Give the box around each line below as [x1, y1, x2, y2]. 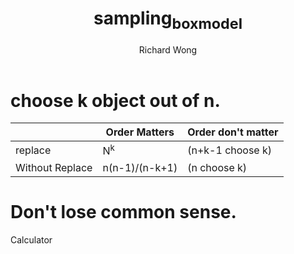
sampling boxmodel [93, 7, 243, 33]
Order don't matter [187, 125, 279, 139]
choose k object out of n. [10, 89, 221, 112]
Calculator [10, 233, 53, 246]
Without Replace [15, 160, 93, 174]
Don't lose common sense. [10, 200, 237, 223]
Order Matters [105, 125, 175, 139]
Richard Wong [138, 43, 198, 56]
